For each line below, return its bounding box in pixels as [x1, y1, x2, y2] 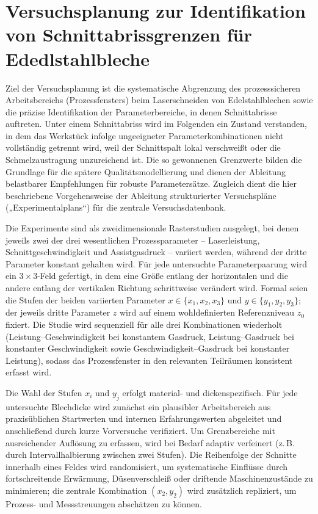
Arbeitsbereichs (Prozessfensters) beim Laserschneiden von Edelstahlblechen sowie [5, 93, 313, 106]
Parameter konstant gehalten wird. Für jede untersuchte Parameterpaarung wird [5, 257, 307, 270]
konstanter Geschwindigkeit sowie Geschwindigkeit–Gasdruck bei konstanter [5, 342, 290, 355]
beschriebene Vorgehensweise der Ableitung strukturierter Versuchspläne [5, 189, 276, 201]
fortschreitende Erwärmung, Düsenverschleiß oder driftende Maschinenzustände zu [5, 472, 313, 485]
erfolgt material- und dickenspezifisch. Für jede [122, 386, 298, 399]
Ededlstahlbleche [5, 46, 150, 71]
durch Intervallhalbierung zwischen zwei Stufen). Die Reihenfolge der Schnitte [5, 448, 297, 461]
